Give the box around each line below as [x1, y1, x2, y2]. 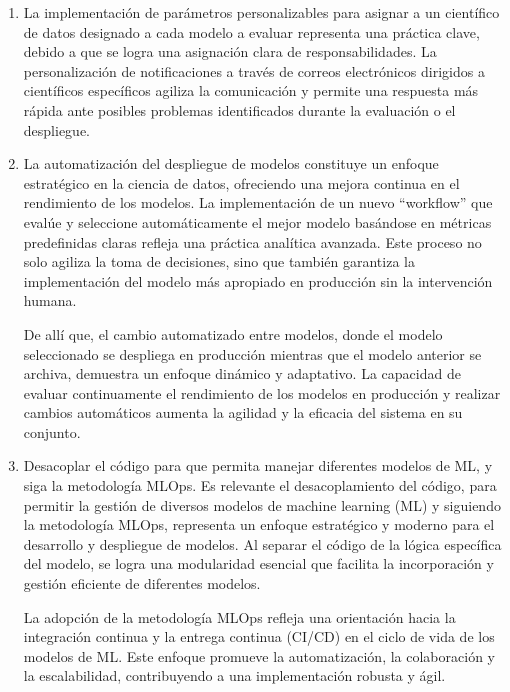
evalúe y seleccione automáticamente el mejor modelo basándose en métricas [23, 211, 492, 232]
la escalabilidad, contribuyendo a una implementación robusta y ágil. [23, 665, 446, 686]
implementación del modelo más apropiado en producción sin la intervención [23, 270, 493, 291]
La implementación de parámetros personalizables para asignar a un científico [23, 2, 500, 22]
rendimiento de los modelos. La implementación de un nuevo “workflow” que [23, 192, 493, 213]
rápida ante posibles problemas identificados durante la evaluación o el [23, 99, 456, 120]
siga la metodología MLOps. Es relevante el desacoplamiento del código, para [23, 475, 497, 496]
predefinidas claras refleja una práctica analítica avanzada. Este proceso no [23, 231, 482, 252]
